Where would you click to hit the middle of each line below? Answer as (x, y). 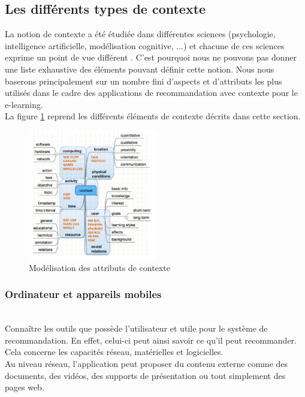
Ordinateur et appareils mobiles (83, 294)
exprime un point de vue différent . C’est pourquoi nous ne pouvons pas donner (151, 57)
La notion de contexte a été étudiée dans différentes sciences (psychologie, (140, 34)
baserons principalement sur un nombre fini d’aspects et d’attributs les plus (144, 81)
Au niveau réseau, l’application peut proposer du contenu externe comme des (147, 363)
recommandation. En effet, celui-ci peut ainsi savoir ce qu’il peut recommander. (151, 340)
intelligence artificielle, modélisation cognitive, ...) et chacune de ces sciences (145, 45)
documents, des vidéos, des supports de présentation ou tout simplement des (145, 375)
